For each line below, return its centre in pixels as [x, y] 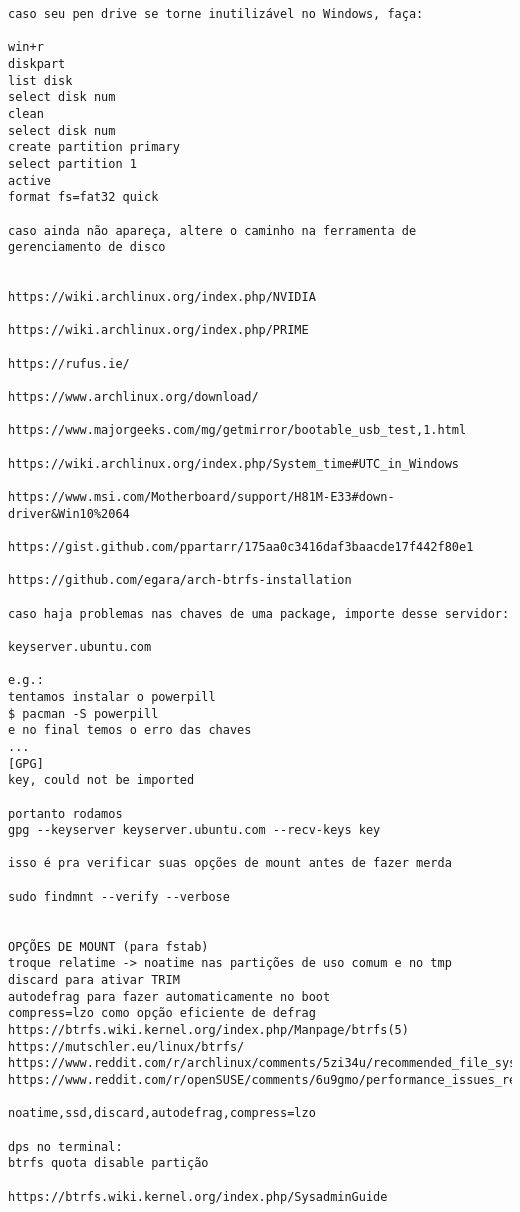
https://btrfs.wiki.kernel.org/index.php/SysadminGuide [198, 1196]
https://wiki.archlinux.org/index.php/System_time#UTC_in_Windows [234, 463]
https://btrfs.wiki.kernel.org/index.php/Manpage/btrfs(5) [208, 1030]
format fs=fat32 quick [83, 197]
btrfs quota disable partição [108, 1163]
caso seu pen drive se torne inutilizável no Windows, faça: [216, 14]
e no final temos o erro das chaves [130, 730]
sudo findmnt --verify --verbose [119, 896]
